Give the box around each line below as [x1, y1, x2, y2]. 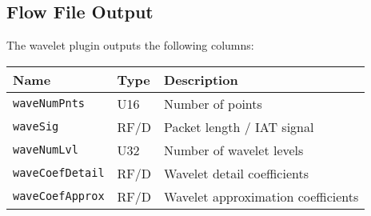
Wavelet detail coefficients [164, 163, 309, 182]
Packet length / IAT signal [164, 117, 314, 136]
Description [164, 70, 238, 89]
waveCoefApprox [13, 190, 105, 203]
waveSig [13, 120, 59, 134]
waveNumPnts [13, 97, 86, 110]
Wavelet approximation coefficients [164, 186, 359, 206]
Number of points [164, 94, 262, 113]
